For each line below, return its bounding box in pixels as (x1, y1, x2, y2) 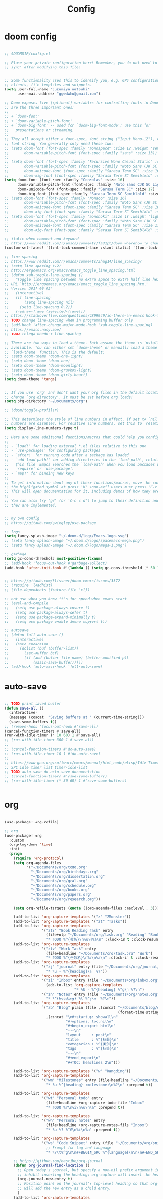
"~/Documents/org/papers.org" (30, 892, 92, 897)
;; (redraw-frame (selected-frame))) (4, 309, 86, 314)
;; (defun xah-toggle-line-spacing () (4, 272, 83, 277)
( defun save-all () (4, 706, 44, 711)
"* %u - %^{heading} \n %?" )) (46, 969, 108, 974)
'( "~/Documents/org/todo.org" (26, 865, 88, 870)
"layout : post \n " (65, 1033, 111, 1038)
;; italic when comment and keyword (4, 236, 79, 242)
